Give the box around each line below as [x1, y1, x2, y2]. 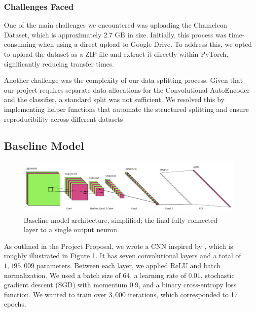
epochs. [4, 299, 26, 309]
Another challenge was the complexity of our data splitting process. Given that [4, 75, 243, 85]
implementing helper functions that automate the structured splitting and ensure [4, 104, 249, 114]
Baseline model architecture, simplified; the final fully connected [24, 214, 218, 225]
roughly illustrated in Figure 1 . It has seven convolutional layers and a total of [4, 250, 241, 261]
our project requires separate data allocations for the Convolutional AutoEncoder [4, 84, 250, 95]
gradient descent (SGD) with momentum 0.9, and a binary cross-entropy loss [4, 279, 237, 290]
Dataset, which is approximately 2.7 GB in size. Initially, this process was [4, 29, 227, 39]
